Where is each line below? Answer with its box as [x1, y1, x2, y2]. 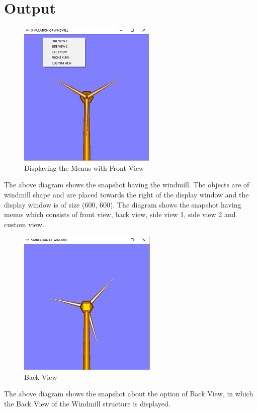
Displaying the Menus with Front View [24, 162, 144, 173]
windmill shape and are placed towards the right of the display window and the [4, 189, 249, 199]
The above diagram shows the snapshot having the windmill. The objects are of [4, 179, 249, 190]
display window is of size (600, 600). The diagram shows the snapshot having [4, 199, 241, 210]
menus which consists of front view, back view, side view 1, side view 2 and [4, 209, 236, 220]
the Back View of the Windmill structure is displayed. [4, 398, 170, 409]
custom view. [4, 219, 44, 229]
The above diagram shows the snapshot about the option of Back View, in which [4, 388, 253, 399]
